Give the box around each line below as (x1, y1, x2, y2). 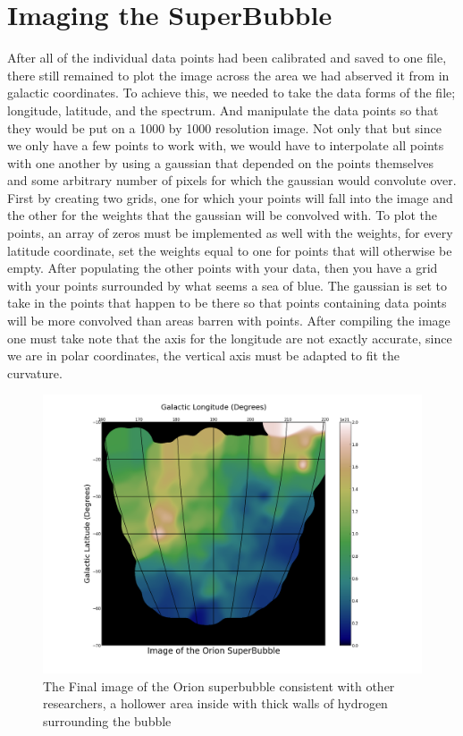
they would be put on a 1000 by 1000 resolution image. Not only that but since (7, 118, 442, 137)
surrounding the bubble (43, 711, 172, 730)
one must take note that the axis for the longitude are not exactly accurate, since (7, 328, 452, 347)
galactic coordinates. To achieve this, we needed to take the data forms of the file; (7, 83, 456, 102)
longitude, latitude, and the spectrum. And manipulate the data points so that (7, 100, 439, 119)
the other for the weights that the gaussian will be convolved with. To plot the (7, 206, 437, 224)
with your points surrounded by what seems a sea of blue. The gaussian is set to (7, 275, 447, 294)
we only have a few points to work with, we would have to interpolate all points (7, 136, 444, 155)
